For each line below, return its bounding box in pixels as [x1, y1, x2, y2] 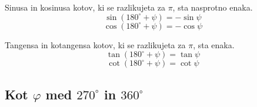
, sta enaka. [193, 38, 235, 51]
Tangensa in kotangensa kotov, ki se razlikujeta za [5, 38, 186, 51]
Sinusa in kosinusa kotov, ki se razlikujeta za [5, 1, 165, 13]
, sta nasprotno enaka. [172, 1, 253, 13]
